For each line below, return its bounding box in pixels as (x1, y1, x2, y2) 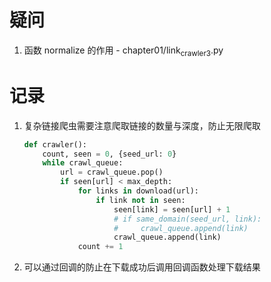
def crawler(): (23, 139, 88, 150)
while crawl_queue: (42, 158, 124, 168)
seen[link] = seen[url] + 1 (113, 204, 231, 215)
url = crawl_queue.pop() (60, 167, 164, 178)
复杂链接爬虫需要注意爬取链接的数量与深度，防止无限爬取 (23, 119, 261, 131)
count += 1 (77, 242, 124, 252)
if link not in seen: (95, 195, 186, 205)
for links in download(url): (77, 186, 200, 196)
